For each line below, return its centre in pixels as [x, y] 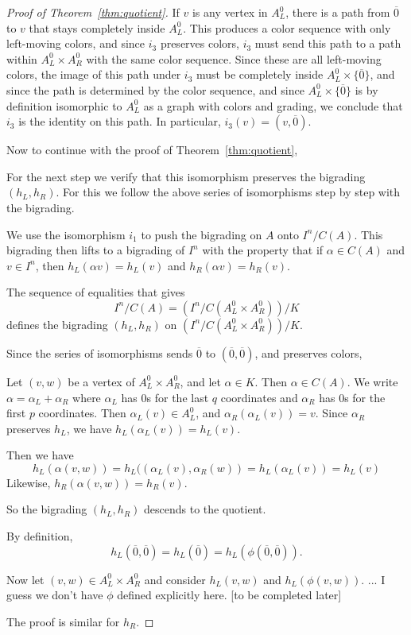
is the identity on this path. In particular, [120, 121]
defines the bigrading [57, 324]
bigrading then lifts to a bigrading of [96, 250]
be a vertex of [101, 381]
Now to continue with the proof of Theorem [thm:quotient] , [152, 150]
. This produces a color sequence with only [287, 27]
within [22, 58]
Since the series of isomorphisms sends [100, 352]
